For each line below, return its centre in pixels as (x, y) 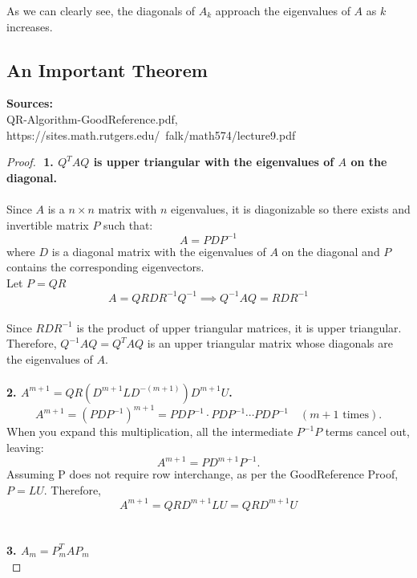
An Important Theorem (107, 69)
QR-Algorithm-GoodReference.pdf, (92, 118)
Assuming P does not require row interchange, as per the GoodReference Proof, (202, 474)
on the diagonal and (331, 251)
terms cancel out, (367, 431)
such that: (128, 224)
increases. (30, 26)
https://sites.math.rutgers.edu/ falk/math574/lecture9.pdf (151, 134)
